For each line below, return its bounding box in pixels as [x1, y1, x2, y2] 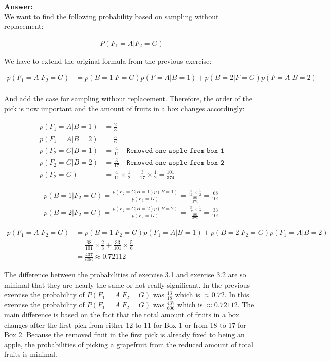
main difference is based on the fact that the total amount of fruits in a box [4, 309, 239, 319]
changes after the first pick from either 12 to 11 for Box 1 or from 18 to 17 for [4, 319, 246, 330]
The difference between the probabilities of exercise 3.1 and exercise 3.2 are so [4, 269, 246, 280]
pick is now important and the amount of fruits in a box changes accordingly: [4, 103, 245, 114]
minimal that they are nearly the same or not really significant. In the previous [4, 279, 250, 290]
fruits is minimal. [4, 349, 57, 359]
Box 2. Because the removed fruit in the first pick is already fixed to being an [4, 329, 245, 340]
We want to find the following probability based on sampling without [4, 11, 219, 21]
